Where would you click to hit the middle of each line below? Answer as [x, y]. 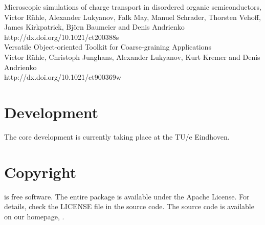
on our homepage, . [34, 216]
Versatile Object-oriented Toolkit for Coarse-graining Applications [108, 47]
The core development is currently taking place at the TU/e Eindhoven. [117, 136]
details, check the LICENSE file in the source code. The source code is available [129, 206]
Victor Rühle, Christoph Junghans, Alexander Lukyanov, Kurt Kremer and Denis [132, 57]
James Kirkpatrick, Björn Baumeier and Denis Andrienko [94, 27]
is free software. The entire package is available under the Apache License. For [127, 196]
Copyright [40, 172]
